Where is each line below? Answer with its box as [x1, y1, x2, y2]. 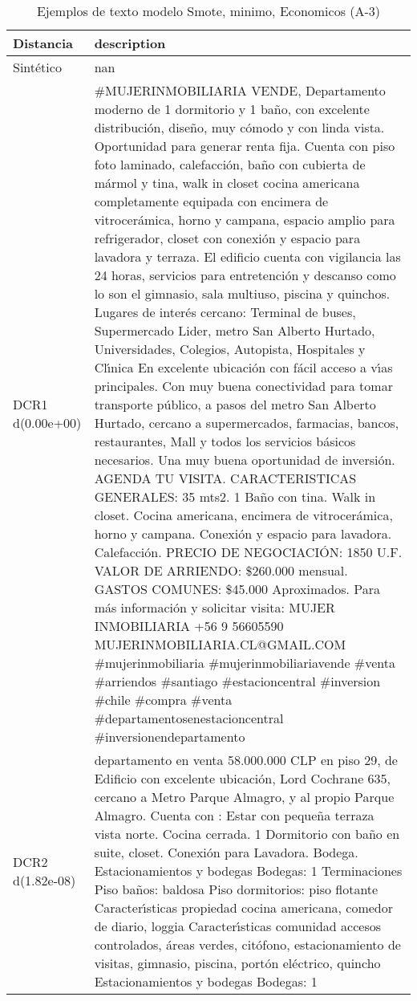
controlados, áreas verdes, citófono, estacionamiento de [94, 935, 401, 954]
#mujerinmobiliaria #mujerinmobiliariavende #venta [94, 653, 395, 672]
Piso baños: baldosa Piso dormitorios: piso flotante [94, 880, 379, 898]
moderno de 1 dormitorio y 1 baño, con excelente [94, 100, 370, 118]
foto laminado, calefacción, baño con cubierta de [94, 155, 366, 173]
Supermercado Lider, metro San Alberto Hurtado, [94, 321, 375, 340]
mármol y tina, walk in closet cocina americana [94, 173, 360, 192]
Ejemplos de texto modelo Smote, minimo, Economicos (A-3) [36, 2, 381, 20]
